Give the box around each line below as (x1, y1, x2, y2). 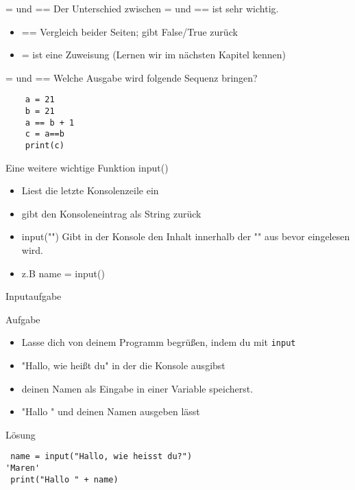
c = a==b (25, 129, 64, 139)
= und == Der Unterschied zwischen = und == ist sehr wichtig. (5, 1, 279, 15)
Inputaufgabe (5, 289, 62, 303)
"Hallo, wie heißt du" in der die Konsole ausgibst (21, 358, 225, 373)
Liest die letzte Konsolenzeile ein (21, 183, 159, 198)
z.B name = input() (21, 266, 105, 280)
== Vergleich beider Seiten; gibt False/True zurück (21, 24, 238, 38)
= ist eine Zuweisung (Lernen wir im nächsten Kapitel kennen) (21, 47, 286, 62)
